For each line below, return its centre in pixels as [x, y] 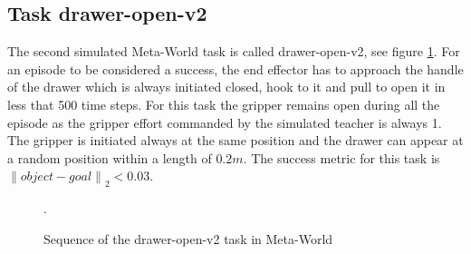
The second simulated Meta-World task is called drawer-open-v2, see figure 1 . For [234, 51]
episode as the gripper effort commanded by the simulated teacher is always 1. [225, 122]
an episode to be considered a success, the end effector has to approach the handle [235, 68]
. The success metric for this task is [341, 157]
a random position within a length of [110, 157]
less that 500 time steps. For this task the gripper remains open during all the [224, 104]
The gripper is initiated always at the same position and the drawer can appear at [235, 140]
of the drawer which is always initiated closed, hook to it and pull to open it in [226, 87]
